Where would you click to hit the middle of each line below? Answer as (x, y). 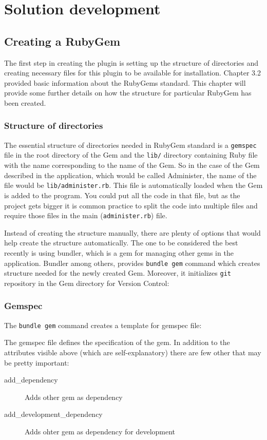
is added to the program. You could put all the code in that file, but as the (122, 195)
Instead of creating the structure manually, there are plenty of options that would (132, 232)
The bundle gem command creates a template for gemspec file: (103, 325)
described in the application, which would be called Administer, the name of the (130, 175)
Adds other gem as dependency (74, 397)
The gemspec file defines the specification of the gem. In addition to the (117, 342)
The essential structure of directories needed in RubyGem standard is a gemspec (130, 145)
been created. (25, 102)
